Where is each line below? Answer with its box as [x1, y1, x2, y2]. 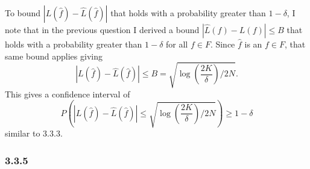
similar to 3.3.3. [5, 127, 63, 140]
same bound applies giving [5, 49, 103, 62]
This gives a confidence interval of [5, 87, 130, 100]
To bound [5, 7, 41, 19]
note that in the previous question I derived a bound [5, 23, 200, 35]
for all [166, 38, 188, 50]
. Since [210, 38, 235, 50]
